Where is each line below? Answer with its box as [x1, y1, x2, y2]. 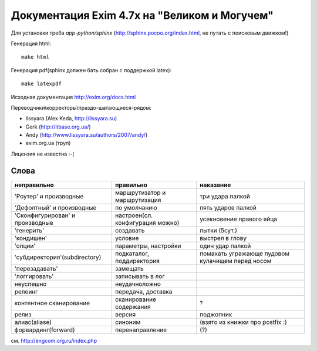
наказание [200, 181, 231, 189]
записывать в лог [114, 272, 166, 280]
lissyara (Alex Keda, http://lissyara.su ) [25, 115, 117, 122]
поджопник [200, 310, 232, 318]
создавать [114, 226, 145, 234]
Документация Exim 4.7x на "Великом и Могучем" [11, 9, 274, 22]
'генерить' [14, 226, 45, 234]
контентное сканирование [14, 299, 90, 307]
